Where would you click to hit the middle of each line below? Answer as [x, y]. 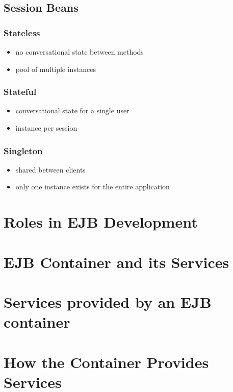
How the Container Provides [106, 362]
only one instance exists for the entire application [93, 187]
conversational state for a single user [72, 111]
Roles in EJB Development [101, 222]
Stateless [22, 32]
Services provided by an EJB [108, 301]
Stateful [20, 92]
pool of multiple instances [56, 69]
